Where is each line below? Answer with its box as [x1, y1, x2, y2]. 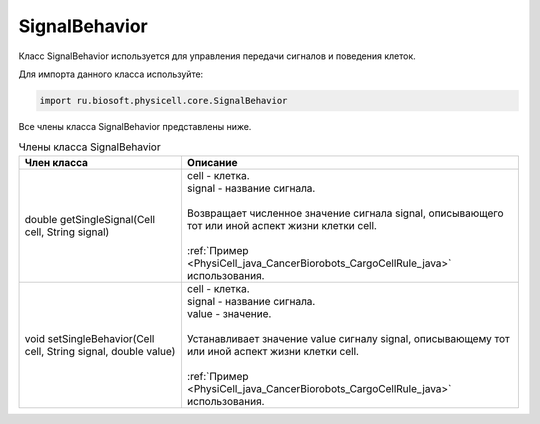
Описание [186, 155, 238, 169]
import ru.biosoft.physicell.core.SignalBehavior [39, 95, 288, 106]
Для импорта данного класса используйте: [18, 68, 204, 80]
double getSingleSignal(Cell [24, 212, 155, 226]
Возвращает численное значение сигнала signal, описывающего [186, 206, 504, 220]
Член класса [24, 155, 89, 169]
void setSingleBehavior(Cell [24, 331, 155, 345]
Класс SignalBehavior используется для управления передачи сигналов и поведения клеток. [18, 50, 417, 62]
